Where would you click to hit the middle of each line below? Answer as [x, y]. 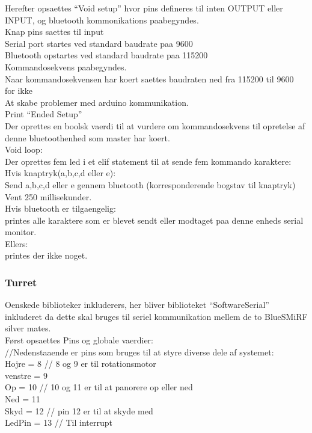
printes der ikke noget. [46, 255]
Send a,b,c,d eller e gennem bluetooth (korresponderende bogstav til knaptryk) [150, 184]
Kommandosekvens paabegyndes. [66, 66]
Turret [21, 282]
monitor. [21, 232]
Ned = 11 [23, 399]
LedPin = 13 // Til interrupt [59, 422]
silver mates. [28, 328]
